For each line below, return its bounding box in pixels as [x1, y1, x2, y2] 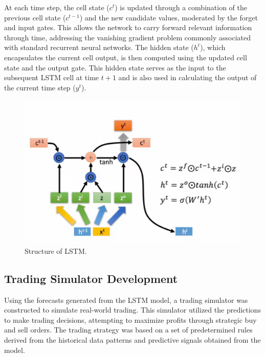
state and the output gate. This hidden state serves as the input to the [4, 62, 226, 73]
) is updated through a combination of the [115, 2, 247, 12]
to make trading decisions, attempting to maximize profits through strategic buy [4, 314, 257, 325]
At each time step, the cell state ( [4, 2, 109, 12]
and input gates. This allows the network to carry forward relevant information [4, 22, 252, 33]
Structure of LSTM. [25, 245, 87, 256]
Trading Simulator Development [4, 270, 178, 286]
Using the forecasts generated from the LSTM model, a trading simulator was [4, 294, 248, 305]
